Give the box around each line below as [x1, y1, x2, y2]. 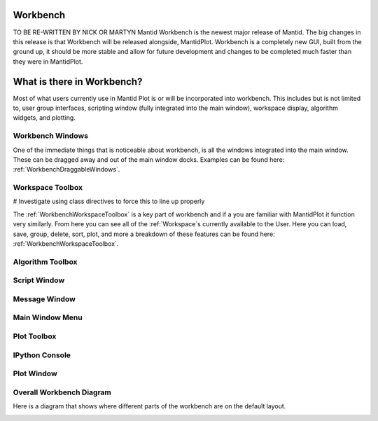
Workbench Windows [13, 131, 89, 141]
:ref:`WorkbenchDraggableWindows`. [13, 165, 120, 174]
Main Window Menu [13, 312, 83, 322]
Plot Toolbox [13, 331, 57, 341]
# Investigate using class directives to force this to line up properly [13, 197, 205, 206]
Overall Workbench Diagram [13, 387, 112, 397]
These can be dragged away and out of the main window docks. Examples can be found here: [13, 155, 285, 164]
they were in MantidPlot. [13, 57, 83, 66]
